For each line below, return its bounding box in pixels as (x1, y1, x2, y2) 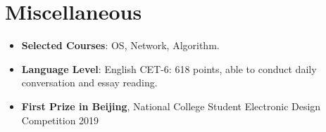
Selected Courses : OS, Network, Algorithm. (21, 38, 220, 53)
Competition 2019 (21, 112, 99, 127)
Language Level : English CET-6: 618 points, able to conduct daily (21, 61, 317, 76)
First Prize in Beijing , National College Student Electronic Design (21, 98, 321, 113)
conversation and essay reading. (21, 75, 158, 90)
